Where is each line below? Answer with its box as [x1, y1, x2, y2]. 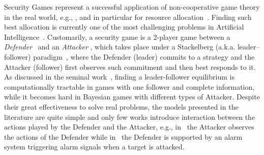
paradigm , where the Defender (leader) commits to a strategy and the [33, 51, 255, 62]
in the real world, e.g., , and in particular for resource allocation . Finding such [4, 11, 252, 22]
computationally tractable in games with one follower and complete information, [4, 81, 255, 92]
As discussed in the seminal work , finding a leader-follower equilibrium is [4, 71, 234, 82]
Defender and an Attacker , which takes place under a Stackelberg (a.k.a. [4, 41, 236, 52]
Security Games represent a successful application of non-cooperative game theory [4, 2, 260, 12]
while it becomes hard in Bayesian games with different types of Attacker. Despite [4, 91, 260, 102]
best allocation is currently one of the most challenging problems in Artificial [4, 21, 244, 32]
